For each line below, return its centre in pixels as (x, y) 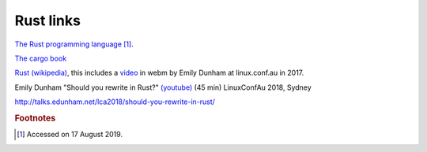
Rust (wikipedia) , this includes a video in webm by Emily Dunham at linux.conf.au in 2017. (159, 73)
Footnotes (35, 118)
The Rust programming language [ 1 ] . (74, 44)
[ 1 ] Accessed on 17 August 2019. (70, 135)
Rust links (47, 20)
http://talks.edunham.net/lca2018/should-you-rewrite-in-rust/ (115, 102)
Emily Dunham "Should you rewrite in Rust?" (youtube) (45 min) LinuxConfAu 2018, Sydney (163, 87)
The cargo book (41, 58)
